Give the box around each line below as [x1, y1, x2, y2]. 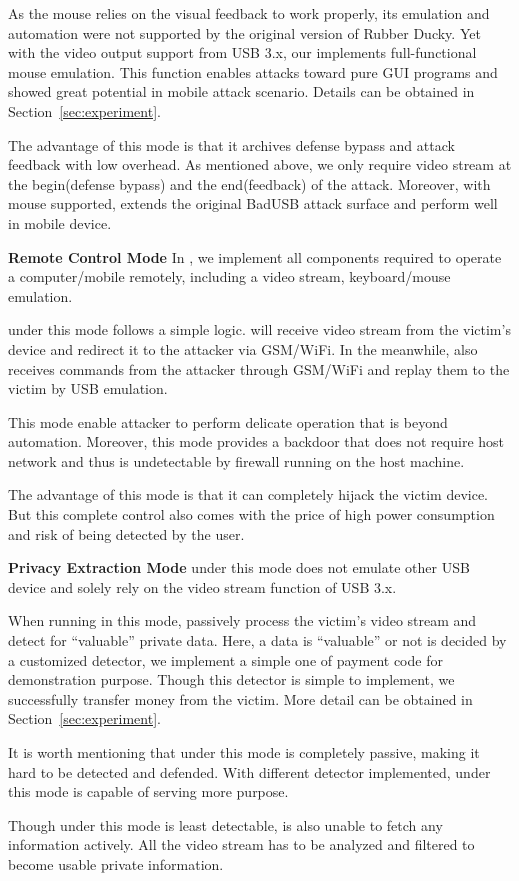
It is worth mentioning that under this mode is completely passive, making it [8, 742, 480, 762]
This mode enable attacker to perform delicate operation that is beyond [8, 411, 448, 432]
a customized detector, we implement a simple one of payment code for [8, 649, 443, 670]
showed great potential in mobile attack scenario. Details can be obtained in [8, 81, 475, 102]
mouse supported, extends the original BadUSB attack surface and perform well [8, 193, 498, 214]
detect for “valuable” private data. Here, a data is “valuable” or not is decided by [8, 630, 507, 651]
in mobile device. [8, 212, 112, 233]
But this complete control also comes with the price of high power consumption [8, 504, 495, 525]
